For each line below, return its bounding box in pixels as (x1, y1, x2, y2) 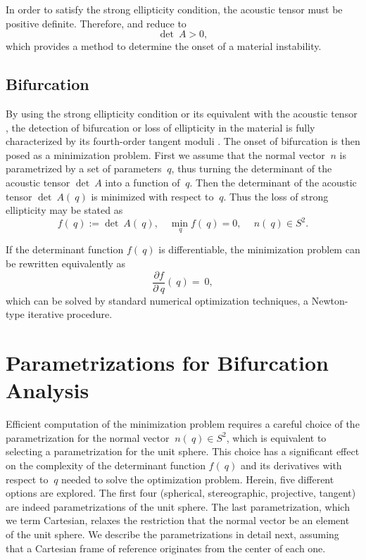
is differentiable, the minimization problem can (158, 242, 360, 257)
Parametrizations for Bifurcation (6, 348, 329, 377)
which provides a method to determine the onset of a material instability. (6, 39, 322, 53)
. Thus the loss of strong (223, 189, 329, 203)
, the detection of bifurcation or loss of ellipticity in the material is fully (6, 120, 315, 134)
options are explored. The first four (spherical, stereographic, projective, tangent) (6, 485, 356, 500)
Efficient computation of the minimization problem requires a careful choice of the (6, 416, 360, 431)
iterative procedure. (27, 307, 113, 322)
